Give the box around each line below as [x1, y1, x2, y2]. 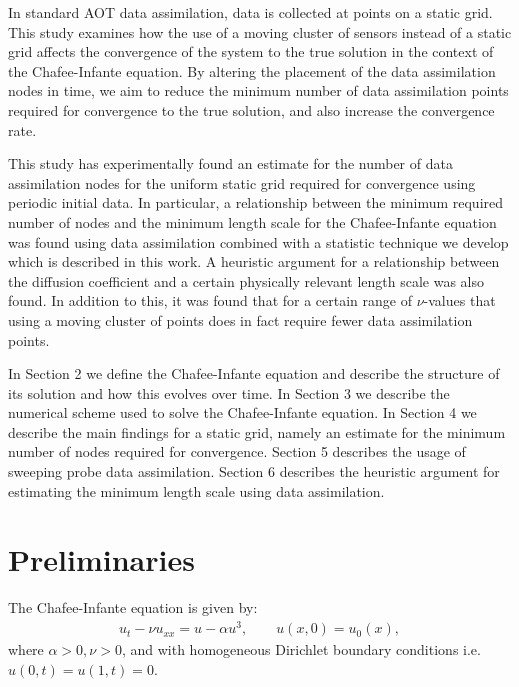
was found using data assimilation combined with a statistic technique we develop [8, 231, 509, 252]
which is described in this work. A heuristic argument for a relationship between [8, 251, 500, 272]
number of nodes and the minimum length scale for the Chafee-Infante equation [8, 211, 497, 232]
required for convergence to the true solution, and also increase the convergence [8, 99, 495, 120]
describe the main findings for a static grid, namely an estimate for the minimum [8, 421, 506, 442]
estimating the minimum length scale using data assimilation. [8, 480, 385, 501]
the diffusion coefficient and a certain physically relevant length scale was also [8, 270, 485, 291]
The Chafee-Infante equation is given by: [8, 597, 258, 618]
